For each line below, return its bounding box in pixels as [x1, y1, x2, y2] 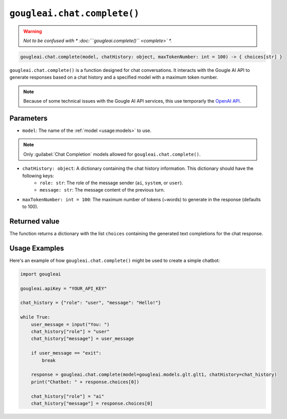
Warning [23, 28, 42, 34]
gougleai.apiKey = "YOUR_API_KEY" [20, 285, 107, 291]
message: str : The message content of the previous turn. [39, 187, 165, 193]
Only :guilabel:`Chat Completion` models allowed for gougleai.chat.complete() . [23, 151, 201, 157]
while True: [20, 314, 51, 320]
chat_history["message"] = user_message [31, 336, 134, 341]
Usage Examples [9, 244, 64, 253]
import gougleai [20, 271, 61, 277]
